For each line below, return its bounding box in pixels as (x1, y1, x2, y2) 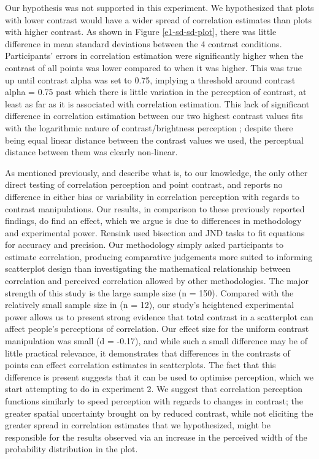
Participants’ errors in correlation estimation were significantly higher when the (5, 49, 304, 62)
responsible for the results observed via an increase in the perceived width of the (5, 430, 307, 443)
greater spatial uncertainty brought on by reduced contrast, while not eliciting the (5, 406, 313, 419)
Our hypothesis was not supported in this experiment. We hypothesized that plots (5, 1, 314, 13)
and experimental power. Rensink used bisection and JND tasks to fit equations (5, 226, 305, 239)
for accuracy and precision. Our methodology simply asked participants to (5, 238, 283, 251)
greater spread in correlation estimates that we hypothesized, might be (5, 418, 271, 431)
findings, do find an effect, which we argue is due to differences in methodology (5, 214, 302, 227)
